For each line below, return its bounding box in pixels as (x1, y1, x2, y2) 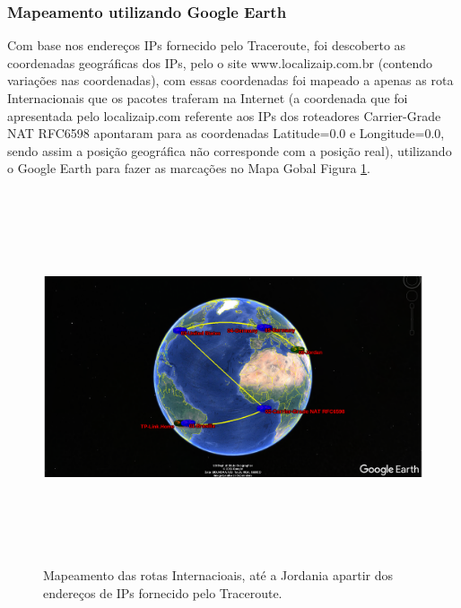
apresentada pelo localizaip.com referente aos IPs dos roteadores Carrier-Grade (7, 106, 441, 125)
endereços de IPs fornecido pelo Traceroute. (43, 583, 283, 602)
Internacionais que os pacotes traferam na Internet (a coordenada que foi (7, 89, 408, 107)
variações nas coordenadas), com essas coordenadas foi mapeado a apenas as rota (7, 71, 454, 90)
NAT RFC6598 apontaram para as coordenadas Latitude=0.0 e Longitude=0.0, (7, 124, 445, 143)
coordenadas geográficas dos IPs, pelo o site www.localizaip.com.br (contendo (7, 53, 432, 72)
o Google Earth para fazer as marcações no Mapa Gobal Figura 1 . (7, 159, 371, 178)
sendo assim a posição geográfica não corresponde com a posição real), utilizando (7, 141, 452, 160)
